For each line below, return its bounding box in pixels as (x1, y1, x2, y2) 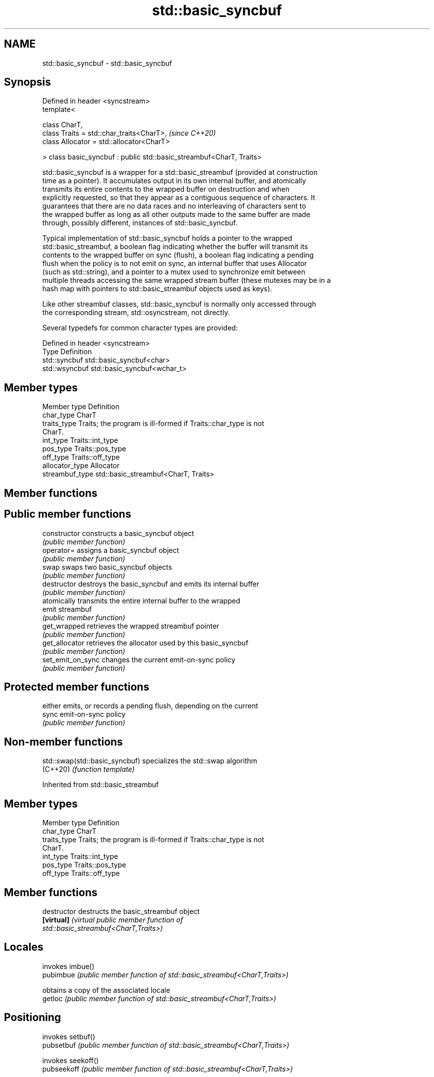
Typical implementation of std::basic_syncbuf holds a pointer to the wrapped (42, 234, 292, 243)
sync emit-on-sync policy (42, 710, 126, 719)
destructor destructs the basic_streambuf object (42, 907, 200, 915)
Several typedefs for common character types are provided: (42, 323, 238, 332)
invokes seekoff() (42, 1056, 99, 1065)
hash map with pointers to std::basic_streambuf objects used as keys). (42, 284, 272, 293)
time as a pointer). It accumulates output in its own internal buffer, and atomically (42, 176, 306, 185)
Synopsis (4, 76, 51, 89)
